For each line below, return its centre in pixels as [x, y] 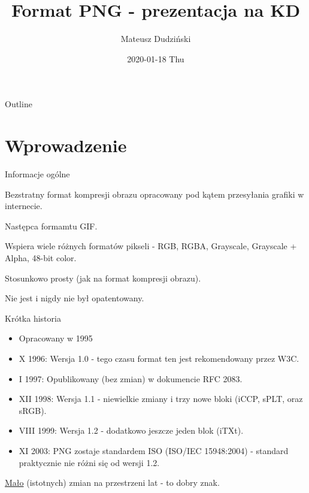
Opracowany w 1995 [56, 338]
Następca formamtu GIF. [51, 226]
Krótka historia [33, 318]
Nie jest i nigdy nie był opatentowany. [75, 298]
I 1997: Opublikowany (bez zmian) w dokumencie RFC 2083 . [131, 378]
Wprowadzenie [66, 145]
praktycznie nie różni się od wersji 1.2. [89, 462]
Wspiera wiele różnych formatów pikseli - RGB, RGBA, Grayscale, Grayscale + [151, 246]
